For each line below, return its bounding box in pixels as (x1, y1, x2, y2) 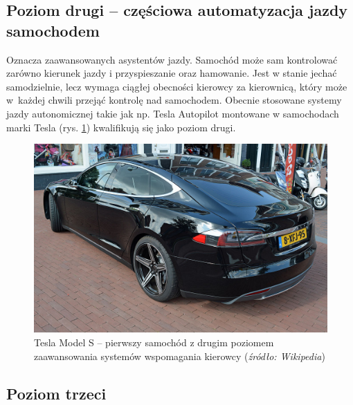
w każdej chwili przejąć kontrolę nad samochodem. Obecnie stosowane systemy (6, 93, 342, 107)
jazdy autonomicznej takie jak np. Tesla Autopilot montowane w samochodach (6, 106, 339, 120)
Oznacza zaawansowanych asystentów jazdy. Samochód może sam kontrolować (6, 52, 338, 66)
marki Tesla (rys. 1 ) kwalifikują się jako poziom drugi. (6, 120, 236, 134)
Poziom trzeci (6, 382, 107, 404)
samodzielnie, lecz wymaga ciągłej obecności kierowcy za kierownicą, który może (6, 79, 347, 93)
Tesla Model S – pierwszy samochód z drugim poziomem (34, 335, 274, 350)
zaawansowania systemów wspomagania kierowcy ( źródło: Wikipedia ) (34, 348, 325, 363)
